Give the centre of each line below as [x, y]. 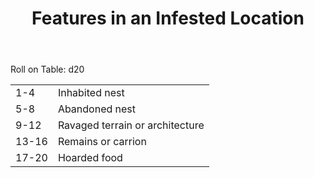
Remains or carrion [102, 142]
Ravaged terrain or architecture [131, 125]
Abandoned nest [97, 109]
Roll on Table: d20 [47, 69]
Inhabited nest [91, 93]
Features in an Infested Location [168, 18]
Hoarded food [90, 158]
